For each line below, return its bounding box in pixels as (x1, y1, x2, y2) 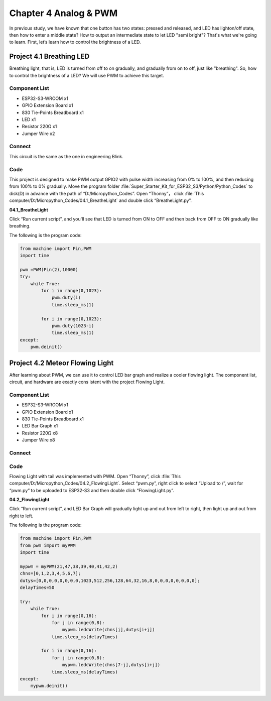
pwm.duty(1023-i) (51, 323, 94, 329)
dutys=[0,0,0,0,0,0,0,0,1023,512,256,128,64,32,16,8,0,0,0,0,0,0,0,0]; (20, 577, 200, 583)
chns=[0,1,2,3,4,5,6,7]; (20, 570, 81, 576)
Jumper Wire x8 (22, 437, 55, 443)
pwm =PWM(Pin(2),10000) (20, 267, 79, 272)
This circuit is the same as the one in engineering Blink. (9, 153, 123, 159)
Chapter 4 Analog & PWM (9, 8, 118, 19)
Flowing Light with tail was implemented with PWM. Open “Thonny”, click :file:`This (9, 473, 181, 479)
